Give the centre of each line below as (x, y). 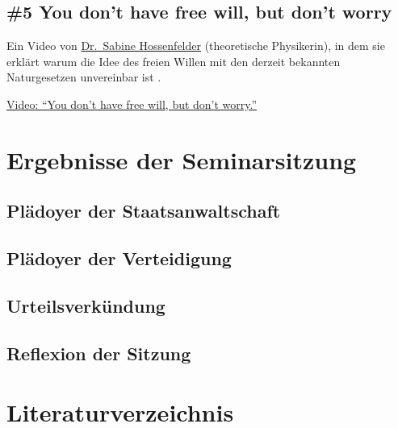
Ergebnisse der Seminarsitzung (182, 159)
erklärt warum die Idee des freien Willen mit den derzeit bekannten (174, 61)
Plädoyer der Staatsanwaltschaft (144, 211)
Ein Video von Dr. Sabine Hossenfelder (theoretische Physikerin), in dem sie (196, 46)
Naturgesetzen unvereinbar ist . (84, 77)
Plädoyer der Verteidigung (119, 258)
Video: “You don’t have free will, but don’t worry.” (132, 104)
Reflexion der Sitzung (99, 353)
